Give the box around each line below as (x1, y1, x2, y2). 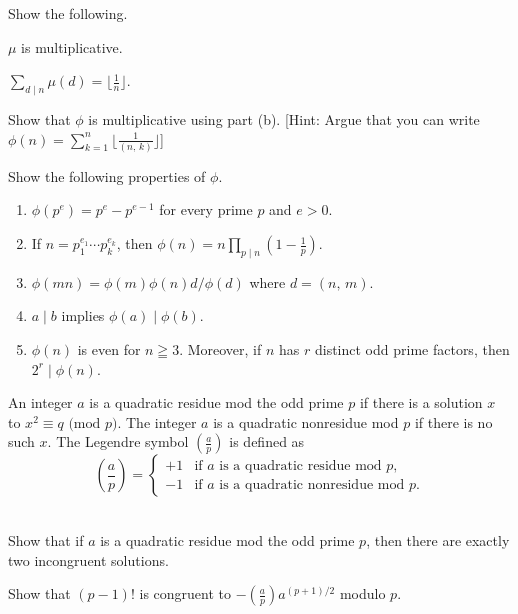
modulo (339, 583, 386, 604)
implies (61, 305, 105, 326)
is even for (77, 339, 141, 360)
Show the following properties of (8, 165, 206, 186)
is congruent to (139, 583, 232, 604)
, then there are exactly (366, 530, 510, 551)
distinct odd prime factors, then (314, 339, 510, 360)
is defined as (229, 431, 305, 452)
